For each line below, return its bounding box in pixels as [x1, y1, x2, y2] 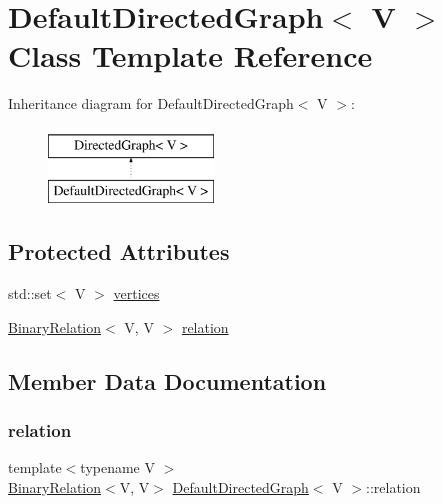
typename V [80, 457, 155, 478]
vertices [113, 283, 160, 304]
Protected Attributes [8, 236, 230, 267]
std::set [8, 283, 52, 304]
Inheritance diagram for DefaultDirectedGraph [8, 93, 294, 114]
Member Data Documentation [8, 365, 327, 396]
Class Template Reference [8, 35, 373, 76]
